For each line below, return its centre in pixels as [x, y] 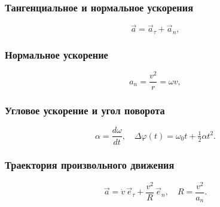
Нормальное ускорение [56, 54]
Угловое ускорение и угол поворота [85, 110]
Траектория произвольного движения [90, 165]
